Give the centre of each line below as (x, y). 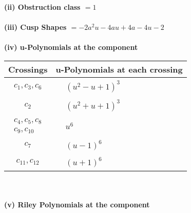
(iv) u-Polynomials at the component (71, 47)
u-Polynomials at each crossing (119, 69)
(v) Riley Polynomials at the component (77, 205)
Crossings (28, 69)
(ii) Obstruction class (42, 7)
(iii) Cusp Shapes (35, 27)
